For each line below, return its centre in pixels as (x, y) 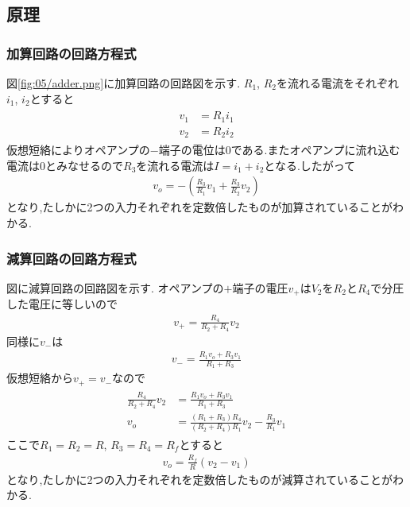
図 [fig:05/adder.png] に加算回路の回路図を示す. (124, 83)
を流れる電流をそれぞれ (337, 83)
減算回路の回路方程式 (72, 258)
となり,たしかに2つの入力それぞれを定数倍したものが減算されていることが (200, 479)
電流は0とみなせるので (65, 165)
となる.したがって (310, 165)
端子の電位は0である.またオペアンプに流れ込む (279, 150)
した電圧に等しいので (62, 304)
